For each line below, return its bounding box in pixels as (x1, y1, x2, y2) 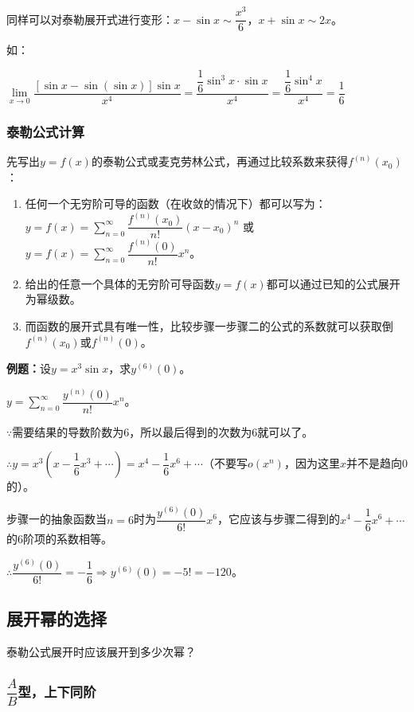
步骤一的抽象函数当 (6, 511, 107, 527)
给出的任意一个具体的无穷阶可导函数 (25, 275, 215, 291)
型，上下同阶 (18, 681, 96, 701)
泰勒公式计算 (6, 121, 85, 141)
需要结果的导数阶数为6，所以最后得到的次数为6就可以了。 (12, 423, 314, 440)
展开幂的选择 (6, 606, 107, 631)
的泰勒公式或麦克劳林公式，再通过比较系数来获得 (91, 153, 348, 170)
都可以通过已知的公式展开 (266, 275, 400, 291)
